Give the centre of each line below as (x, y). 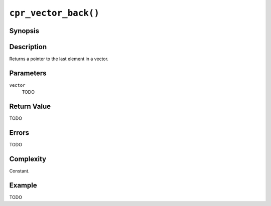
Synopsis (24, 31)
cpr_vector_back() (54, 13)
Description (28, 47)
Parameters (28, 73)
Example (23, 185)
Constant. (19, 171)
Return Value (30, 107)
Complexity (28, 159)
